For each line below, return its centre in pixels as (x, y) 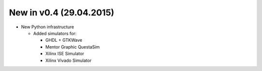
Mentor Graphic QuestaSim (73, 47)
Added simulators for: (55, 33)
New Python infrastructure (48, 27)
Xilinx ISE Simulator (65, 54)
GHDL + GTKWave (64, 40)
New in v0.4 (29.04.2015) (62, 12)
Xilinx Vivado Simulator (68, 60)
